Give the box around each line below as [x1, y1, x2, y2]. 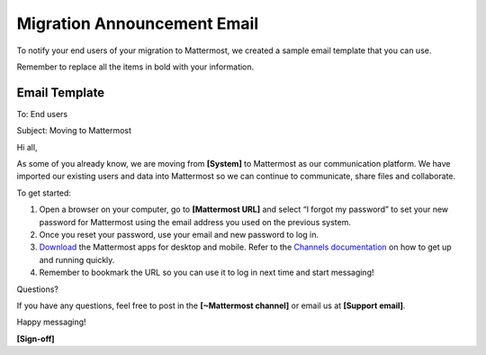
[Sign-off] [16, 333, 55, 344]
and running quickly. [39, 254, 115, 265]
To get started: [16, 187, 72, 198]
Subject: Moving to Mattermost [16, 125, 132, 136]
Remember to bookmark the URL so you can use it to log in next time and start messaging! [39, 267, 374, 278]
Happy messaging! [16, 316, 86, 328]
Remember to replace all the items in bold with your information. [16, 61, 255, 72]
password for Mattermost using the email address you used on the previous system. [39, 216, 351, 227]
